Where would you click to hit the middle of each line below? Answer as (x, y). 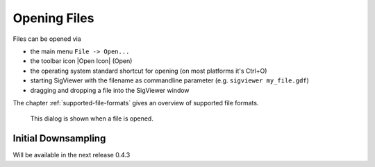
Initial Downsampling (59, 139)
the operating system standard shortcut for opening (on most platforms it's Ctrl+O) (149, 71)
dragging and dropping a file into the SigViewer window (110, 90)
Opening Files (53, 18)
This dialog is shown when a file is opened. (92, 118)
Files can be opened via (47, 39)
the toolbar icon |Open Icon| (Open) (81, 61)
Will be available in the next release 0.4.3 (72, 155)
